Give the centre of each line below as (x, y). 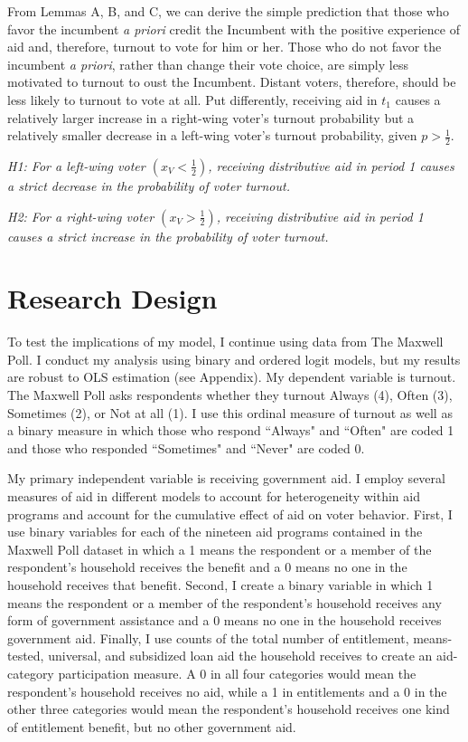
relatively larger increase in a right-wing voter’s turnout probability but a (211, 117)
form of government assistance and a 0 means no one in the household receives (225, 620)
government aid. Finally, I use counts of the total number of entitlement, (208, 637)
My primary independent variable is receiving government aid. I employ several (226, 478)
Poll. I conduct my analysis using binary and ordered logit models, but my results (234, 359)
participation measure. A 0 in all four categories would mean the (237, 673)
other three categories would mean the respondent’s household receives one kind (229, 709)
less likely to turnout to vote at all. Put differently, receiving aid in (192, 99)
